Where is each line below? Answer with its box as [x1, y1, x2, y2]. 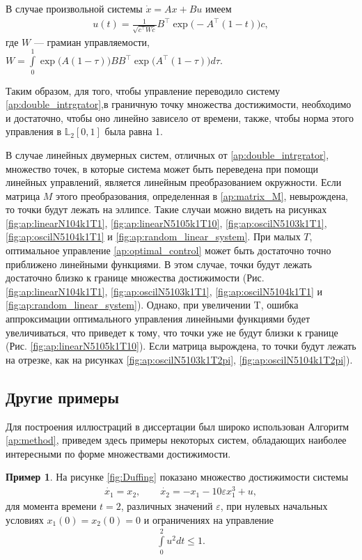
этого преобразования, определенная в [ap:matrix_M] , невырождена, [56, 188, 348, 203]
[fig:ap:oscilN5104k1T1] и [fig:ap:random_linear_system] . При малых [6, 229, 301, 244]
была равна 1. [104, 124, 163, 139]
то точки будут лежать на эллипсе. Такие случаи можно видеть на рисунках [6, 202, 327, 217]
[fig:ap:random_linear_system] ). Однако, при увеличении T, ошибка [6, 297, 299, 312]
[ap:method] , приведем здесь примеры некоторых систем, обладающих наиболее [6, 433, 347, 447]
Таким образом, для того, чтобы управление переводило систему [6, 83, 281, 98]
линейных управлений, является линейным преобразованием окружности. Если [6, 175, 342, 189]
